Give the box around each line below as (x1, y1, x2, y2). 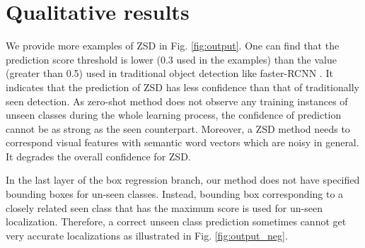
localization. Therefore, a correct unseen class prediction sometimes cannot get (6, 214, 347, 229)
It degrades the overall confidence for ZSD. (6, 148, 191, 163)
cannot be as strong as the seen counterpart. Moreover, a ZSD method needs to (6, 121, 350, 136)
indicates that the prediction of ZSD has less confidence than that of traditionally (6, 79, 359, 94)
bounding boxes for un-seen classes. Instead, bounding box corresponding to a (6, 187, 344, 201)
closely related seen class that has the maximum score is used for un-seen (6, 200, 323, 215)
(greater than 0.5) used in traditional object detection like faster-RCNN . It (6, 66, 333, 81)
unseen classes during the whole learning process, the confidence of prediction (6, 107, 342, 122)
